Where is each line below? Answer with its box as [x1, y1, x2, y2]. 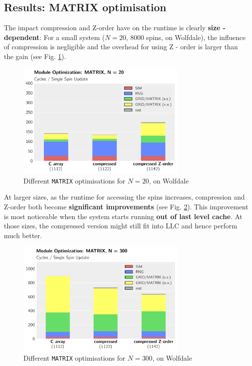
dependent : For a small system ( [4, 32, 105, 42]
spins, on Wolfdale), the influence [146, 32, 246, 42]
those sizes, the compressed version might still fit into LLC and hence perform [4, 221, 237, 231]
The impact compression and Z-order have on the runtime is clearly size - [4, 22, 226, 33]
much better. [4, 230, 42, 240]
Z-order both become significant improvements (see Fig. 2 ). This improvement [4, 201, 249, 211]
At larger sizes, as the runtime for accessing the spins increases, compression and [4, 192, 245, 202]
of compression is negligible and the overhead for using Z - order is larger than [4, 41, 238, 52]
